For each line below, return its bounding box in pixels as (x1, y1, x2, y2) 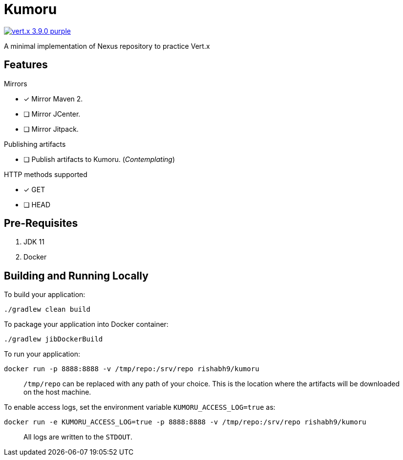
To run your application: (4, 350, 80, 359)
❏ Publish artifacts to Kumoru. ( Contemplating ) (23, 155, 175, 163)
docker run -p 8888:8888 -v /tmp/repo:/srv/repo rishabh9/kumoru (4, 365, 259, 373)
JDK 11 (23, 238, 44, 246)
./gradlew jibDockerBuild (4, 335, 103, 343)
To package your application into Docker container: (4, 320, 169, 329)
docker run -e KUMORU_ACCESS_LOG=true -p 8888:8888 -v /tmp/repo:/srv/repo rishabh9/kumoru (4, 418, 366, 426)
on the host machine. (23, 388, 91, 397)
